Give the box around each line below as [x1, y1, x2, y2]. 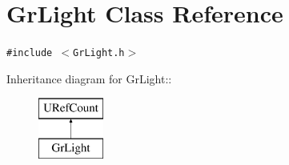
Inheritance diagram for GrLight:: [6, 70, 172, 87]
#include [6, 47, 53, 59]
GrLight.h [73, 47, 125, 59]
